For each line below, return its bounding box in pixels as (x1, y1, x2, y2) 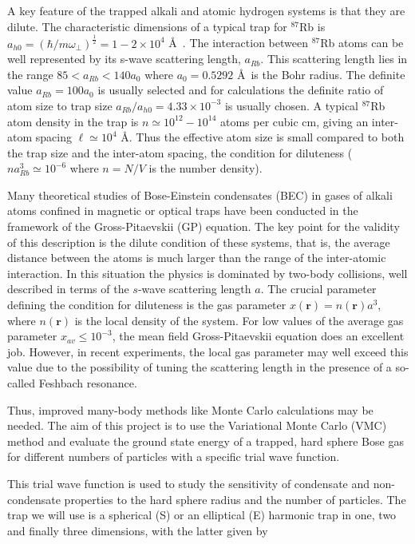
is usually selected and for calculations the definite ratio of (97, 81, 384, 98)
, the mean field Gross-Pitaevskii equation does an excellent (112, 328, 405, 344)
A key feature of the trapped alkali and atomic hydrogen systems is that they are (7, 2, 405, 18)
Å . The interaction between (168, 34, 308, 51)
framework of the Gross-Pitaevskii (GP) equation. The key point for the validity (7, 218, 400, 235)
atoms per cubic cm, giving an (219, 113, 369, 129)
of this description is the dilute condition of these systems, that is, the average (7, 233, 390, 250)
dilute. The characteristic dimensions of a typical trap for (7, 18, 287, 34)
